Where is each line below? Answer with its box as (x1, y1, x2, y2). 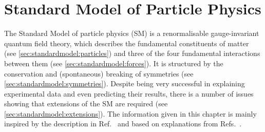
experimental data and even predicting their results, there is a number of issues (4, 88, 254, 99)
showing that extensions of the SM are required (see (4, 98, 168, 109)
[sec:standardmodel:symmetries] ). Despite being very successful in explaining (4, 78, 245, 89)
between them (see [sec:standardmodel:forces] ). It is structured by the (4, 58, 223, 68)
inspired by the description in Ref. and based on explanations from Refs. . (4, 118, 242, 129)
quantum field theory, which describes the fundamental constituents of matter (4, 37, 249, 48)
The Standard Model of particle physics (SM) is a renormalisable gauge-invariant (4, 28, 259, 39)
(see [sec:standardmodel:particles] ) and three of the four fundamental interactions (4, 48, 260, 59)
